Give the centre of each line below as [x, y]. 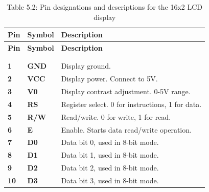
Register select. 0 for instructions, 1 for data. [131, 104]
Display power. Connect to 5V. [109, 79]
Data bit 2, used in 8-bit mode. [110, 168]
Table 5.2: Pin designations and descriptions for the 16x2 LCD [105, 7]
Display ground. [86, 66]
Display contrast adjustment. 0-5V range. [126, 91]
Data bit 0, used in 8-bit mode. [110, 142]
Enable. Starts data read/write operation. [126, 129]
